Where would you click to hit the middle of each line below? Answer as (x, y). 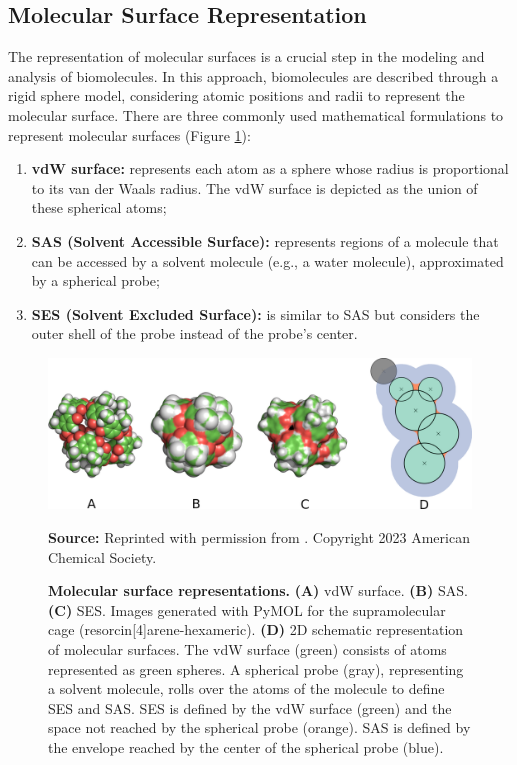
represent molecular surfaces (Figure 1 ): (129, 134)
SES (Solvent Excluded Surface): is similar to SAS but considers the (255, 313)
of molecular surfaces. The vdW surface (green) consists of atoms (247, 649)
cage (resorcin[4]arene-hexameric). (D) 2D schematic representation (256, 629)
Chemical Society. (102, 556)
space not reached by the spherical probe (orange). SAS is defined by (259, 727)
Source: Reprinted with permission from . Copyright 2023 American (259, 537)
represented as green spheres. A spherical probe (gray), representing (256, 668)
